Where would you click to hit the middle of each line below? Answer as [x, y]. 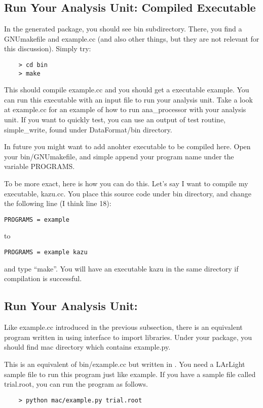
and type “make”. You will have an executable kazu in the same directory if [121, 268]
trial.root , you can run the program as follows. [76, 384]
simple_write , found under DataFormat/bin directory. [88, 129]
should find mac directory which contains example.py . [87, 347]
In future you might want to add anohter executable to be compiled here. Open [127, 146]
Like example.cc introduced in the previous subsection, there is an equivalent [123, 327]
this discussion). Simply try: [48, 48]
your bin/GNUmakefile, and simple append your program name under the [119, 156]
